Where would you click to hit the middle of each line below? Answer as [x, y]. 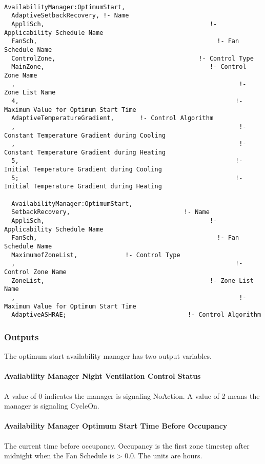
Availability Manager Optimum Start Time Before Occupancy [116, 426]
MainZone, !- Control [129, 67]
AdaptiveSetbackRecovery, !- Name [70, 16]
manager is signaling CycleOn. [52, 406]
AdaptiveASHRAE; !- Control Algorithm [136, 315]
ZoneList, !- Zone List [132, 281]
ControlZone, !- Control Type [132, 58]
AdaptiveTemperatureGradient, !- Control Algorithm [113, 118]
